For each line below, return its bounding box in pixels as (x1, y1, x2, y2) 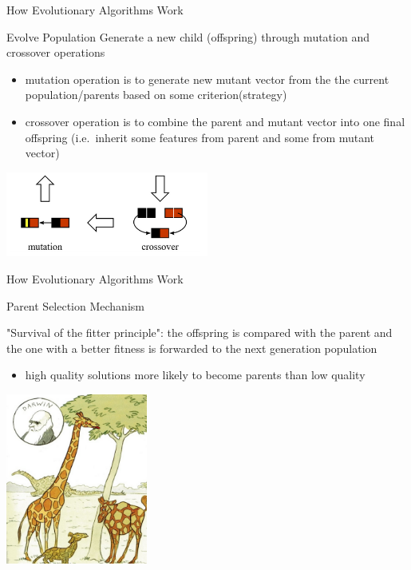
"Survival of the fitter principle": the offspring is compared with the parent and (6, 324, 393, 341)
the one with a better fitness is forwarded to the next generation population (6, 339, 377, 356)
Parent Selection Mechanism (6, 297, 144, 314)
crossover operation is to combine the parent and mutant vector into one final (25, 113, 405, 129)
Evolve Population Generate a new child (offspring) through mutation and (6, 28, 370, 45)
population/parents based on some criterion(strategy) (25, 86, 287, 103)
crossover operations (6, 44, 105, 61)
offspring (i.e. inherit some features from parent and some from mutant (25, 129, 375, 145)
